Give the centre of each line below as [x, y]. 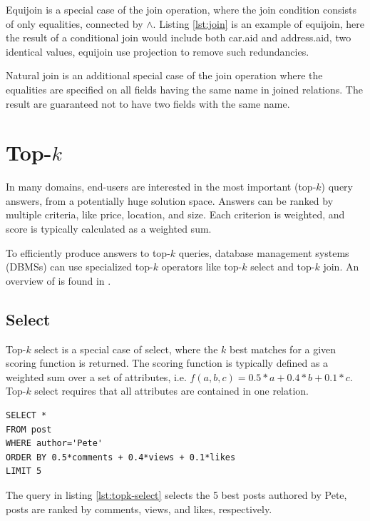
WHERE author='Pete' [55, 444]
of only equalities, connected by [74, 23]
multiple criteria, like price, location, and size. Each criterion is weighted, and [175, 214]
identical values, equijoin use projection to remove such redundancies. [158, 51]
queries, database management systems [264, 252]
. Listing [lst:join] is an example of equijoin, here [259, 23]
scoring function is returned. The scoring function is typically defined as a [167, 363]
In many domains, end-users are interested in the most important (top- [161, 187]
